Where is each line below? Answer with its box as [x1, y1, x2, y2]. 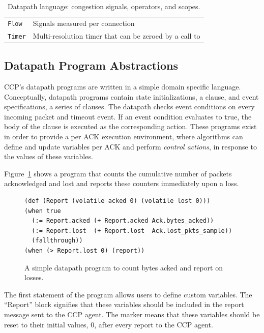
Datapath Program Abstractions [4, 57, 178, 73]
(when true [24, 207, 61, 215]
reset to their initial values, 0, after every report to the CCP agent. [4, 319, 213, 329]
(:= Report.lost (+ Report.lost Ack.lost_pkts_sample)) [32, 227, 232, 234]
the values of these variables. [4, 151, 93, 162]
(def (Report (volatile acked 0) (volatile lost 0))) [24, 197, 211, 205]
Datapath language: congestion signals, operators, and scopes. [8, 1, 200, 11]
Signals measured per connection [33, 17, 135, 28]
